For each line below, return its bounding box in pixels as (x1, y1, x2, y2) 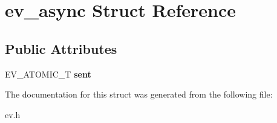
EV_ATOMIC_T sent (5, 67, 91, 80)
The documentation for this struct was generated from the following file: (5, 88, 273, 101)
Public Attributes (5, 39, 117, 58)
